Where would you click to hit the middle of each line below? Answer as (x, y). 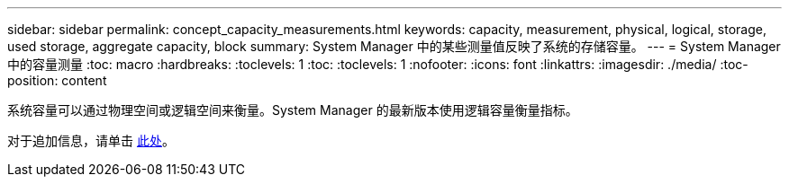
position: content (57, 80)
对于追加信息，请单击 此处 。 (91, 140)
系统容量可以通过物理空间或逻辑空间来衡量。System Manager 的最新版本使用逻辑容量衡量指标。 (293, 110)
